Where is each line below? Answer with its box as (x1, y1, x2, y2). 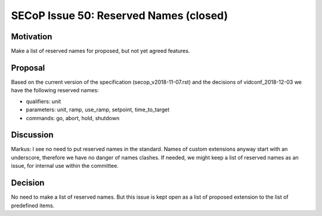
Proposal (11, 62, 45, 73)
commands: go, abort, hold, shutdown (26, 114, 120, 121)
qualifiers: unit (26, 98, 61, 105)
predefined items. (11, 202, 55, 209)
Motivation (11, 32, 52, 42)
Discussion (11, 130, 54, 140)
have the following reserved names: (11, 87, 99, 94)
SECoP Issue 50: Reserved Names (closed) (11, 9, 228, 22)
